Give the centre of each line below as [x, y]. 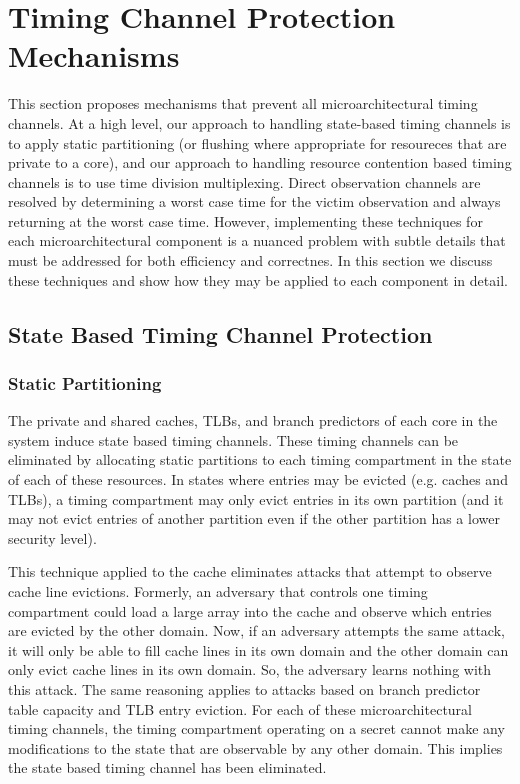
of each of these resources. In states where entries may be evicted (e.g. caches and [258, 479]
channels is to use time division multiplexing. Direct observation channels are [244, 181]
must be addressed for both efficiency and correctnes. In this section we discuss [250, 260]
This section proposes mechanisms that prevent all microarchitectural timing [243, 103]
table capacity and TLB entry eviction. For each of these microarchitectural [240, 708]
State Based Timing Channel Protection [220, 333]
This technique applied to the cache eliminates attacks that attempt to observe [250, 571]
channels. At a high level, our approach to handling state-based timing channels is [259, 122]
